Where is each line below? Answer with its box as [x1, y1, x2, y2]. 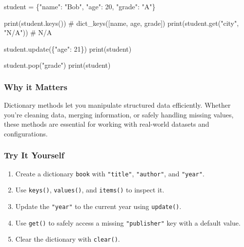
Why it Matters [4, 80, 67, 93]
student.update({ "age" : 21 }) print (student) [4, 43, 132, 54]
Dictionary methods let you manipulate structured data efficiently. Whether [4, 100, 231, 110]
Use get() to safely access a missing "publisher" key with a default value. [15, 217, 241, 228]
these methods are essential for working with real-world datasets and [4, 119, 209, 129]
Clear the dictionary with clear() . [15, 234, 120, 244]
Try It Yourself [4, 149, 64, 161]
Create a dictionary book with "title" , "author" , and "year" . [15, 168, 204, 178]
